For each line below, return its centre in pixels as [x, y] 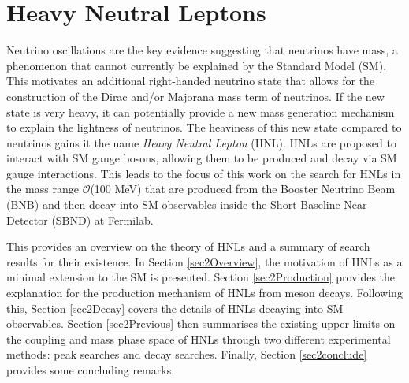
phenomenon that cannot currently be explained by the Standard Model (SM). [197, 65]
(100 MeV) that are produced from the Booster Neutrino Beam [243, 189]
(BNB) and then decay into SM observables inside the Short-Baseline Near [187, 205]
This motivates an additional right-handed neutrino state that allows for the [191, 81]
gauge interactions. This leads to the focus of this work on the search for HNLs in [204, 173]
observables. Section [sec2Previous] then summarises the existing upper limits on [201, 324]
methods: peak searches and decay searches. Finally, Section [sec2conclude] [187, 354]
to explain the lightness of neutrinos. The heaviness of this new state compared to [204, 127]
